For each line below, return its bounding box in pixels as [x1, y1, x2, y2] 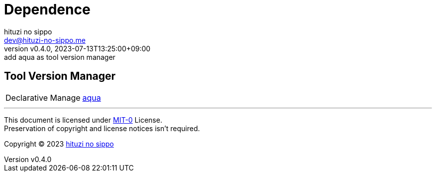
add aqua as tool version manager [4, 52, 115, 61]
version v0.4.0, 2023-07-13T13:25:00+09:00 [4, 44, 151, 53]
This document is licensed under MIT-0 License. [4, 115, 162, 124]
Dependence [4, 1, 91, 18]
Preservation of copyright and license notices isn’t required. [4, 124, 200, 133]
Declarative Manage [5, 92, 81, 103]
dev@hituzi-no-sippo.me [4, 35, 86, 44]
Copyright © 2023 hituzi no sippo [4, 139, 114, 148]
